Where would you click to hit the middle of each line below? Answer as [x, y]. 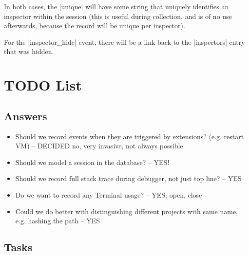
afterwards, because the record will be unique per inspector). [95, 26]
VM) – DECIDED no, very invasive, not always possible [99, 146]
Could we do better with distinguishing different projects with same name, [126, 211]
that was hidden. [29, 51]
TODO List [43, 85]
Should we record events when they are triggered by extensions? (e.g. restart [130, 136]
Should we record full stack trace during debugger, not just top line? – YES [128, 178]
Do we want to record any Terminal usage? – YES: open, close [109, 194]
